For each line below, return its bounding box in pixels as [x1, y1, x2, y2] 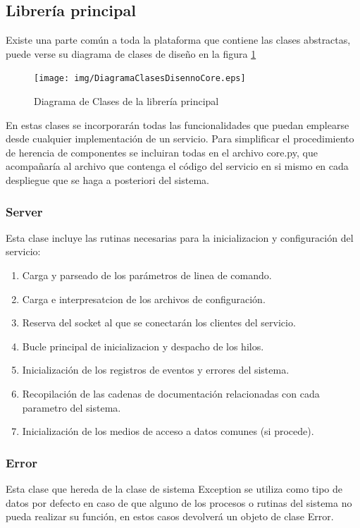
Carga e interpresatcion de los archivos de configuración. [22, 291, 266, 306]
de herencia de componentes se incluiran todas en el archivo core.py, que [6, 145, 318, 159]
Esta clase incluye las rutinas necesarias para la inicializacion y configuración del [6, 230, 354, 245]
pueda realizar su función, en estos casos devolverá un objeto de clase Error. [6, 509, 334, 524]
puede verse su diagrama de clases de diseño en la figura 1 [6, 46, 256, 61]
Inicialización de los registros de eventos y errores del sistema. [22, 362, 290, 377]
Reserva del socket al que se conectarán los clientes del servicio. [22, 315, 296, 330]
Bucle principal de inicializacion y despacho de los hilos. [22, 338, 264, 353]
